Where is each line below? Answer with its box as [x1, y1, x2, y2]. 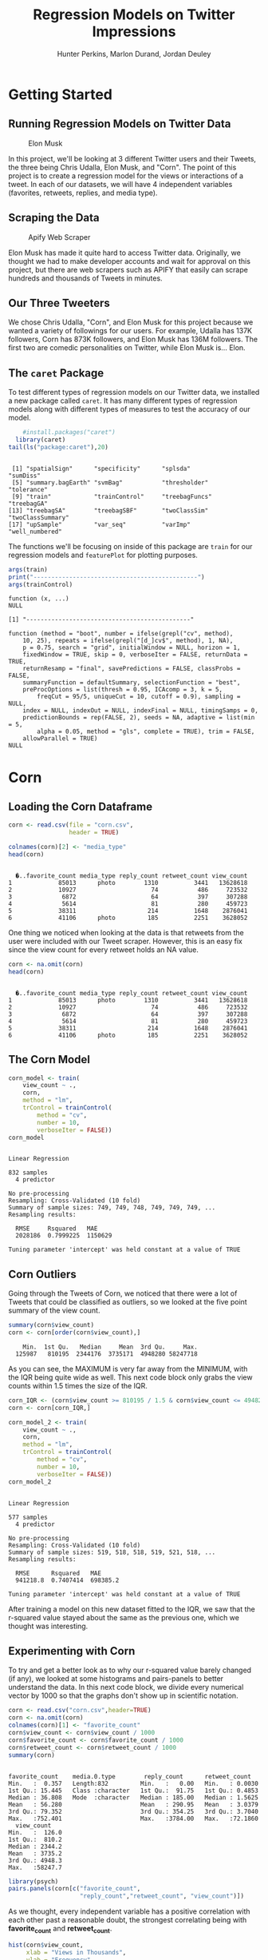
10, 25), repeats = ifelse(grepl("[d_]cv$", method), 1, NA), [22, 637, 234, 645]
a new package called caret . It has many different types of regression [8, 396, 238, 405]
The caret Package [8, 366, 104, 380]
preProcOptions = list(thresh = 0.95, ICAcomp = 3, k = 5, [22, 686, 223, 694]
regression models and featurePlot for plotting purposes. [8, 550, 198, 560]
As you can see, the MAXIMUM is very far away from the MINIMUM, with [8, 1364, 248, 1373]
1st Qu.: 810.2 [8, 1835, 62, 1843]
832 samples [8, 1169, 48, 1177]
